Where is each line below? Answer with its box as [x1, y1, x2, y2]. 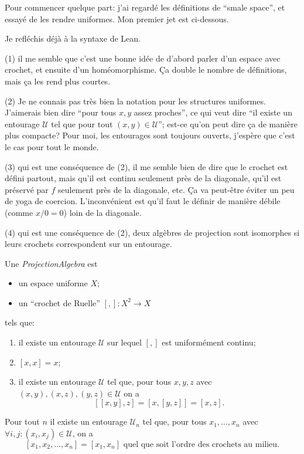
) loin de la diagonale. [63, 206, 142, 218]
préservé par [5, 183, 49, 195]
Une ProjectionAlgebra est [5, 257, 98, 269]
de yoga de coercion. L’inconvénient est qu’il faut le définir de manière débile [5, 195, 281, 207]
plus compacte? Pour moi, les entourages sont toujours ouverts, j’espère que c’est [5, 129, 295, 141]
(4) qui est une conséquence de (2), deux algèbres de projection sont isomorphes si [5, 226, 300, 238]
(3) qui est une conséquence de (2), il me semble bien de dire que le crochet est [5, 160, 288, 172]
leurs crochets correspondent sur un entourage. [5, 238, 172, 250]
